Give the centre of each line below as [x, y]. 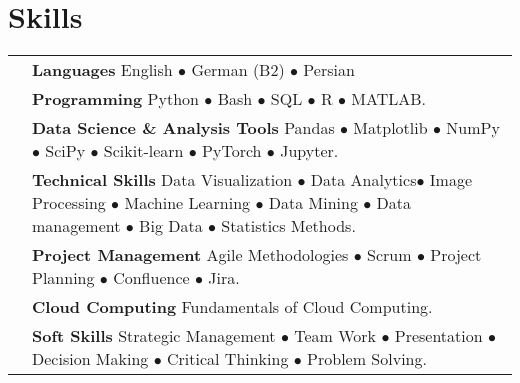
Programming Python [115, 99]
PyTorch [232, 151]
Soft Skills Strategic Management [154, 336]
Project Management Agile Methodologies [190, 255]
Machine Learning [187, 203]
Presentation [438, 336]
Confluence [151, 278]
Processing [69, 203]
